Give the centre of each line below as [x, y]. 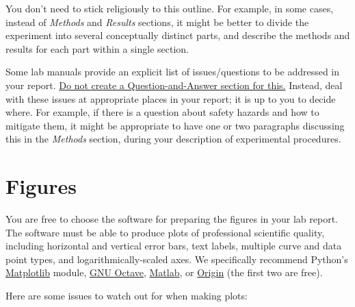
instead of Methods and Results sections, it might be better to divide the [157, 22]
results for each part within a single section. [97, 48]
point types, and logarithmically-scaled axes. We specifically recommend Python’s [177, 259]
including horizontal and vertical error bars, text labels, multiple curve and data [174, 246]
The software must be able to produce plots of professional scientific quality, [165, 232]
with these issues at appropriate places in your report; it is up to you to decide [171, 98]
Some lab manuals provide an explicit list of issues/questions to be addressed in [173, 72]
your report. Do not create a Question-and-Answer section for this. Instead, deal [174, 85]
